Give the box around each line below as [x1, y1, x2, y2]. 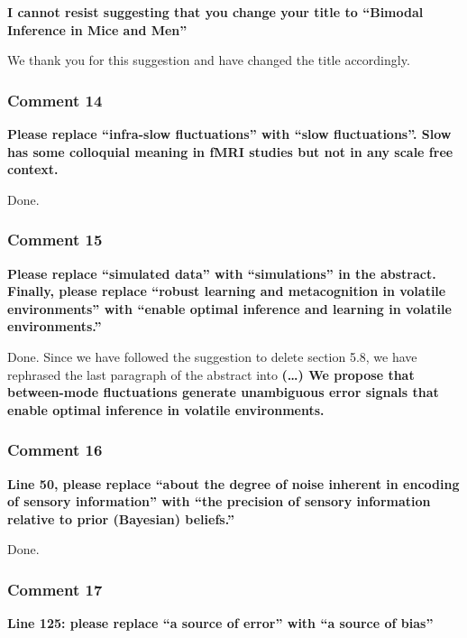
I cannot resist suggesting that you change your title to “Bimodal [7, 3, 424, 21]
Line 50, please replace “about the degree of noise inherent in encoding [7, 474, 460, 493]
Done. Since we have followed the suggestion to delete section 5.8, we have [7, 347, 417, 365]
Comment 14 [7, 88, 103, 111]
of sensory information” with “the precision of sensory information [7, 492, 431, 511]
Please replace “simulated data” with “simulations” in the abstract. [7, 264, 436, 282]
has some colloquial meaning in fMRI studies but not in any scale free [7, 142, 453, 161]
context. [7, 160, 59, 179]
